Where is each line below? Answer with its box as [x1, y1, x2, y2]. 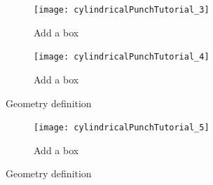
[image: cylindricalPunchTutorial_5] [34, 123, 209, 133]
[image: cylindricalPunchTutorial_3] [34, 5, 209, 15]
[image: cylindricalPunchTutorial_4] [34, 52, 209, 62]
